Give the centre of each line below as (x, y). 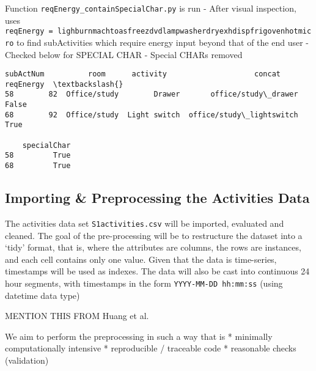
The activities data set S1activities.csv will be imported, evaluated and (145, 223)
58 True (38, 156)
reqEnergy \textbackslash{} (64, 84)
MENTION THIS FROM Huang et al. (77, 316)
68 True (38, 166)
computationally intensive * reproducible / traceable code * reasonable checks (151, 348)
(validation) (27, 360)
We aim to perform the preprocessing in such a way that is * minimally (139, 336)
